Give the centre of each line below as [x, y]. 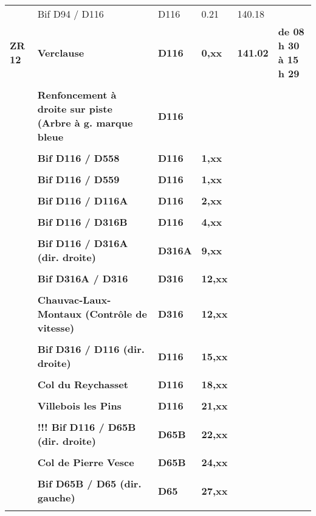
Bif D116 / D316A [83, 243]
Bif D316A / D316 [83, 278]
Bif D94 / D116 [70, 14]
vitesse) [56, 328]
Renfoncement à [77, 95]
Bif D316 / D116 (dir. [91, 349]
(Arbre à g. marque [85, 123]
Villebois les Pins [79, 406]
